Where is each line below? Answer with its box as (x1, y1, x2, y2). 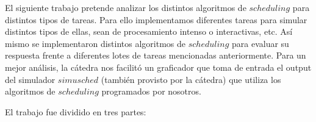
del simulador (5, 73, 56, 85)
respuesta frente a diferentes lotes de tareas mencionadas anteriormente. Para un (5, 49, 306, 62)
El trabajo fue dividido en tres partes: (5, 105, 146, 118)
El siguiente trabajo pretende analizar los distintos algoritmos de (5, 1, 246, 13)
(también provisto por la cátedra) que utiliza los (101, 73, 281, 85)
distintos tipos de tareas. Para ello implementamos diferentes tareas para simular (5, 13, 307, 26)
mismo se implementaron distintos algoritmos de (5, 37, 185, 49)
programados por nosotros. (101, 85, 201, 98)
